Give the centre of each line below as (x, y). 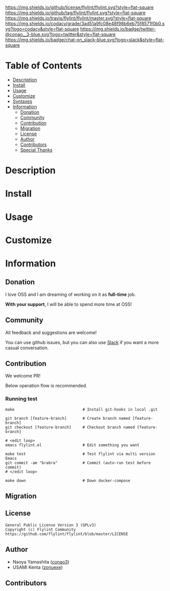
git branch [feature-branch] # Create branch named (68, 418)
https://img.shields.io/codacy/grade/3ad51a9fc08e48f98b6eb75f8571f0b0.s (85, 23)
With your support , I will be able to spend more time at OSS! (69, 304)
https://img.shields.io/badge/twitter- (118, 29)
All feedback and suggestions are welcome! (51, 332)
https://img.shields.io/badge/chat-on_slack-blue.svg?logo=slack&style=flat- (85, 40)
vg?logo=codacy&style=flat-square (42, 29)
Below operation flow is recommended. (46, 386)
